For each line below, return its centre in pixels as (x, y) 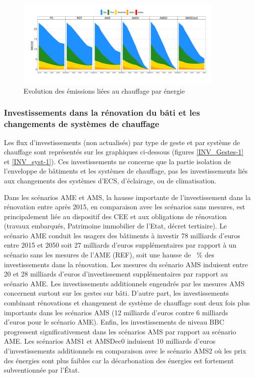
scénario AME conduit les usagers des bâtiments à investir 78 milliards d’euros (122, 235)
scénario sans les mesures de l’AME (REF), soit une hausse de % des (109, 255)
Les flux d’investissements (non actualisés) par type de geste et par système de (122, 142)
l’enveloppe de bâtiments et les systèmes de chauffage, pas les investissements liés (126, 171)
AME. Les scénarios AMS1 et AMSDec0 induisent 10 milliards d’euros (110, 341)
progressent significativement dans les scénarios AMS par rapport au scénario (120, 331)
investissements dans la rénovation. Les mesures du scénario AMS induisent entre (126, 264)
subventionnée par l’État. (42, 370)
